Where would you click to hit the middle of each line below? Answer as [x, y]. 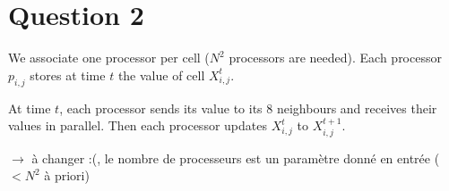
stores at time [68, 75]
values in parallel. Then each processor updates [138, 125]
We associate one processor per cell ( [109, 58]
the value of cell [161, 75]
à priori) [67, 175]
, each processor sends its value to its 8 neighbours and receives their [248, 108]
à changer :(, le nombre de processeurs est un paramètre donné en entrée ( [236, 158]
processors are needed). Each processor [335, 58]
